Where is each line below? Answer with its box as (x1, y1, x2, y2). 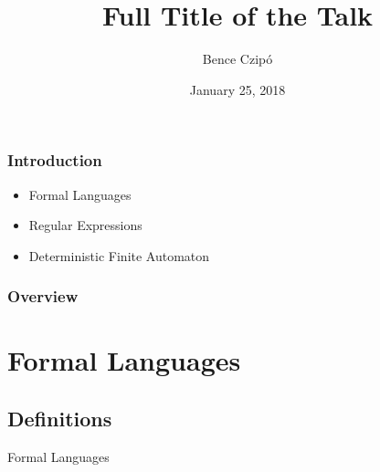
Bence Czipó (202, 49, 273, 68)
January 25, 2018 (189, 79, 286, 99)
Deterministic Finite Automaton (28, 246, 210, 265)
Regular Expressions (28, 215, 142, 235)
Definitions (7, 404, 112, 432)
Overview (7, 285, 79, 308)
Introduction (7, 149, 102, 172)
